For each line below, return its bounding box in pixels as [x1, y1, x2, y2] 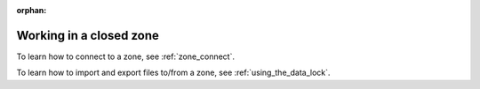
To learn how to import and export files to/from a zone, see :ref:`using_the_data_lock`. [16, 67, 331, 78]
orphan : [16, 5, 47, 15]
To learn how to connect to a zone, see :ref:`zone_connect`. [16, 51, 236, 62]
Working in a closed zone [16, 27, 160, 43]
